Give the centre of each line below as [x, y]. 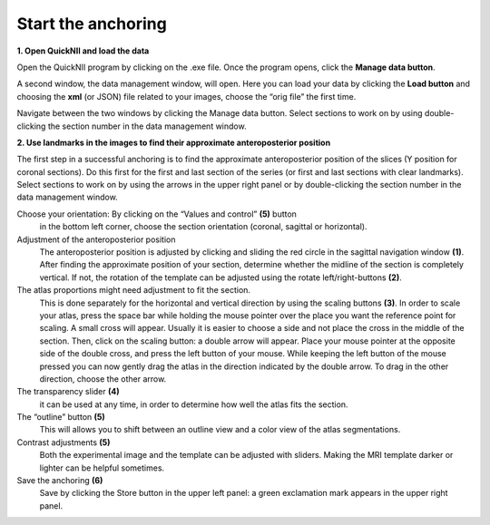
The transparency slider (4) [68, 392]
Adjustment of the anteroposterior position [96, 239]
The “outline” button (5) [61, 417]
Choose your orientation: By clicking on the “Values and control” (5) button [157, 214]
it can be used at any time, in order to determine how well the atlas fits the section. [194, 404]
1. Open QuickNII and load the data [83, 51]
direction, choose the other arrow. [103, 379]
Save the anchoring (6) [60, 481]
